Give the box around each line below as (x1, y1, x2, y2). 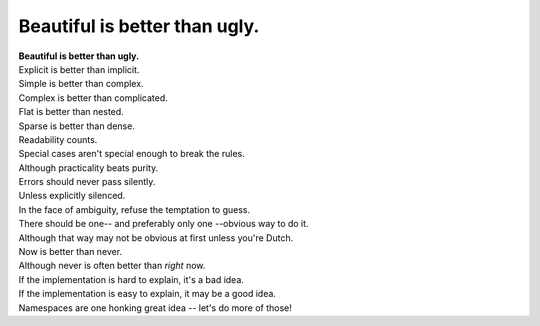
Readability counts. (18, 133, 98, 145)
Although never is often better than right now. (18, 260, 206, 272)
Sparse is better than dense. (18, 120, 135, 132)
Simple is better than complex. (18, 78, 144, 90)
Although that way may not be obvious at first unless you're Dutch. (18, 231, 294, 244)
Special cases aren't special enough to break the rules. (18, 148, 245, 160)
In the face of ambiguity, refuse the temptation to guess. (18, 203, 251, 215)
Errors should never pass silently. (18, 176, 156, 188)
